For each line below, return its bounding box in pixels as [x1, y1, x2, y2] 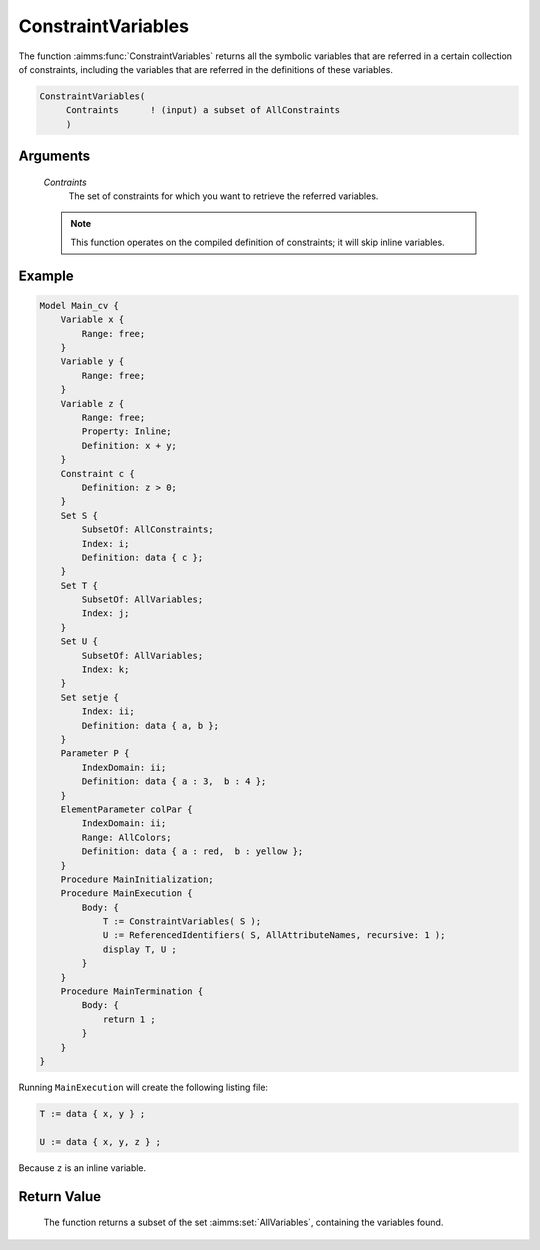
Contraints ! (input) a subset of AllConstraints [65, 105, 341, 116]
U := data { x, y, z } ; [39, 1136, 162, 1147]
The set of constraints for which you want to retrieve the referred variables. [68, 190, 379, 202]
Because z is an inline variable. [18, 1161, 147, 1174]
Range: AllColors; [81, 831, 172, 843]
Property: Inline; [81, 426, 172, 437]
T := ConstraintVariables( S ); [102, 916, 262, 927]
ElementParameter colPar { [60, 803, 194, 815]
